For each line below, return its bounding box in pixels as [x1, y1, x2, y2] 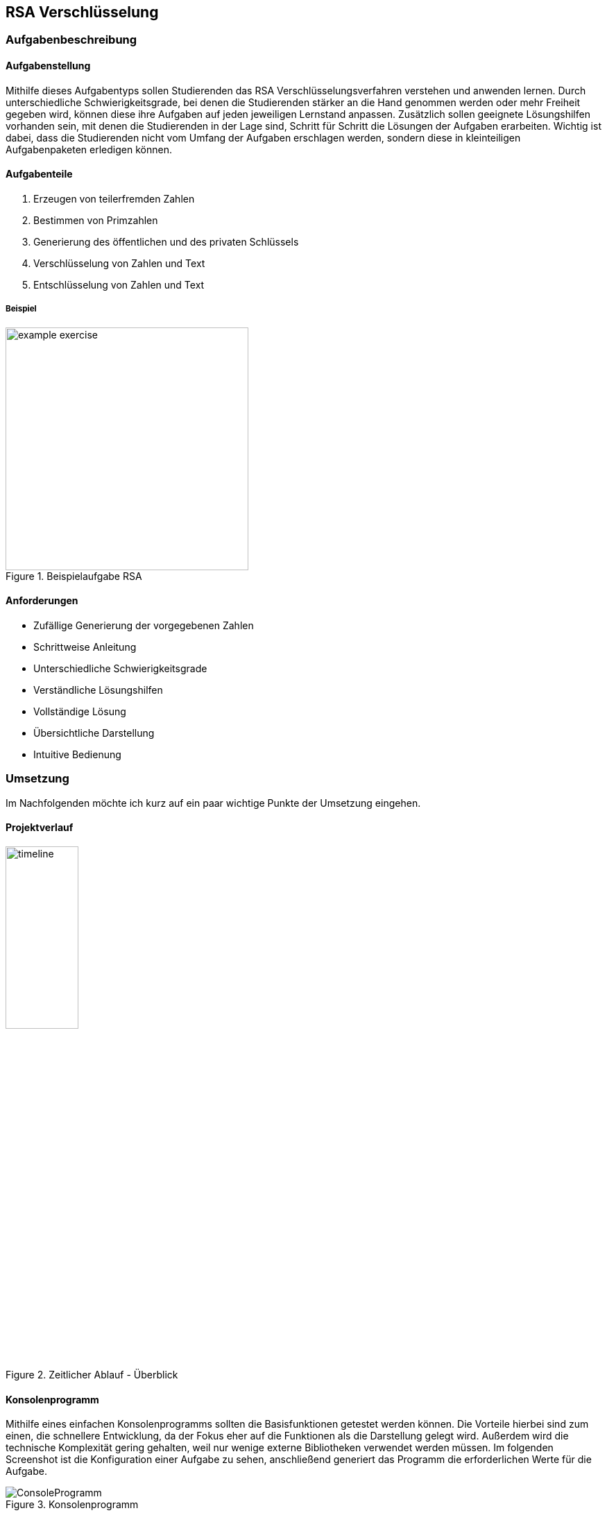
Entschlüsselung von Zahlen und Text [33, 278, 205, 291]
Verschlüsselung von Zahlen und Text [33, 257, 205, 269]
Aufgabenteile [6, 168, 73, 180]
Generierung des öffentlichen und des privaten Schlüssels [33, 235, 299, 248]
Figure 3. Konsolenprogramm [6, 1498, 139, 1511]
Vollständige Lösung [33, 705, 126, 717]
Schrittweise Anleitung [33, 640, 137, 653]
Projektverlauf [6, 821, 74, 834]
